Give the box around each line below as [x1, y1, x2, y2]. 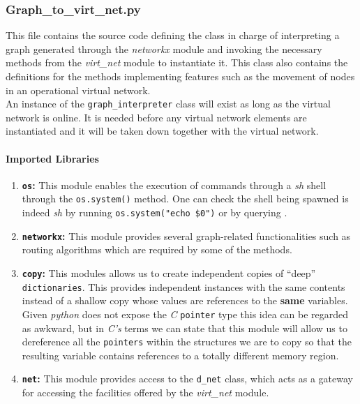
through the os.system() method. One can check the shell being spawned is [22, 191, 349, 206]
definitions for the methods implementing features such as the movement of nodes [6, 69, 355, 83]
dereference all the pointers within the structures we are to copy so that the [22, 334, 352, 349]
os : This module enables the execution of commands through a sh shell [22, 177, 327, 192]
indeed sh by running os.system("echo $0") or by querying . [22, 205, 287, 220]
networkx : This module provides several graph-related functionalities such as [22, 228, 351, 243]
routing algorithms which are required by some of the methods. [22, 242, 292, 257]
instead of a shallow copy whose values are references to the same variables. [22, 293, 348, 308]
